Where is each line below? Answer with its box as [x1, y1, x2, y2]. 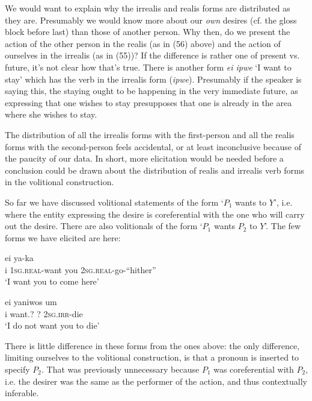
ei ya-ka [5, 251, 34, 264]
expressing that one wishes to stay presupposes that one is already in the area [5, 96, 292, 109]
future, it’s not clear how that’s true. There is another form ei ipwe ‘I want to [5, 60, 292, 73]
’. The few [265, 219, 301, 232]
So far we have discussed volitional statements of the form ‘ [5, 195, 224, 208]
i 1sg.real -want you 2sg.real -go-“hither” [5, 263, 156, 276]
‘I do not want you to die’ [5, 319, 100, 332]
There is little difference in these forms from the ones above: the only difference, [5, 339, 300, 352]
